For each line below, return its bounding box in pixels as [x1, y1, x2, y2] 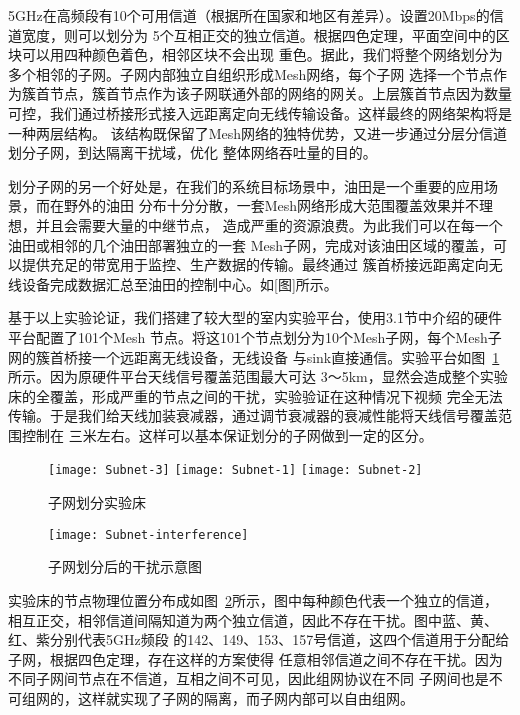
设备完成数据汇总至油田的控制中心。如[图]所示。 [21, 273, 338, 294]
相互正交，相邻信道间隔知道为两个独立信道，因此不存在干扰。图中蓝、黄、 [8, 609, 498, 630]
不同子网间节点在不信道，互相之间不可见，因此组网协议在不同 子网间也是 [8, 668, 489, 689]
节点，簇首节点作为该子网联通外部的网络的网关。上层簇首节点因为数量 [49, 83, 512, 104]
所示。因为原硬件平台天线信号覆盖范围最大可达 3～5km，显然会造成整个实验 [8, 366, 508, 387]
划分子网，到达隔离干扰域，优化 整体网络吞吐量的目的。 [8, 142, 377, 163]
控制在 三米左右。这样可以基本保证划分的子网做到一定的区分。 [21, 424, 433, 445]
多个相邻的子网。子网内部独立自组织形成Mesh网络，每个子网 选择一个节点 [8, 63, 494, 84]
